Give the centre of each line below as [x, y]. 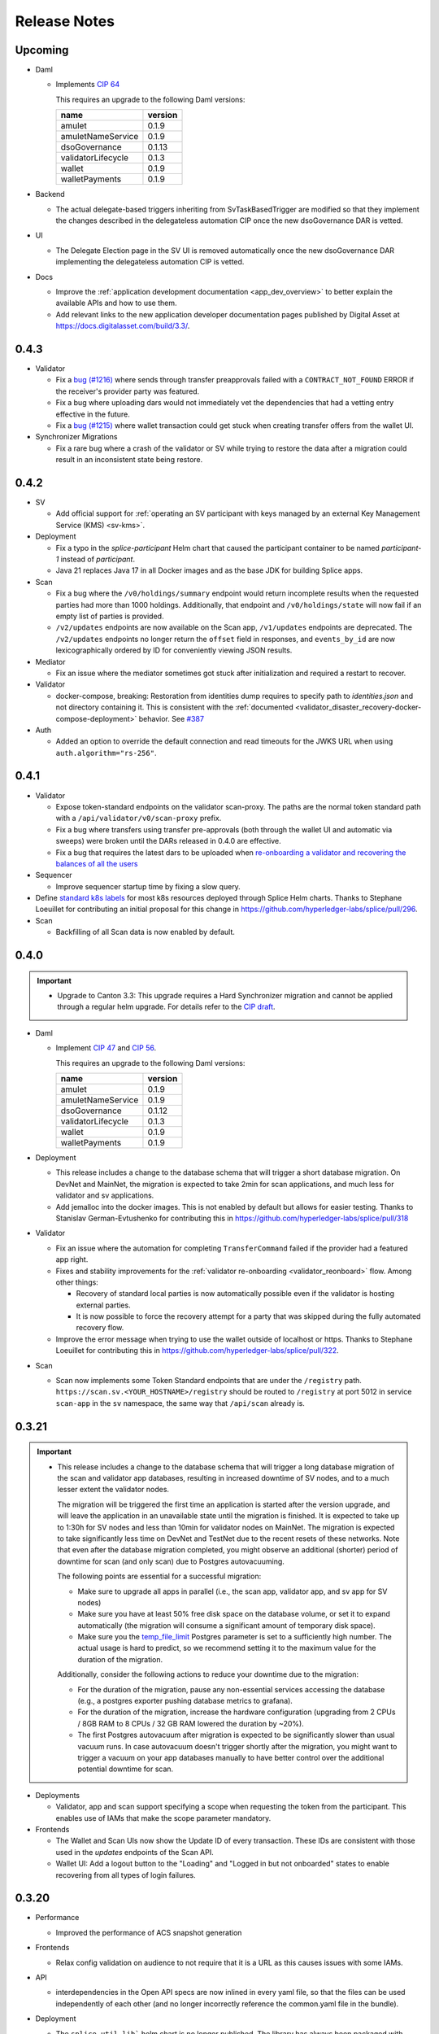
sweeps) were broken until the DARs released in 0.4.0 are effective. [169, 841]
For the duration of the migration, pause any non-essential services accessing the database [231, 1689]
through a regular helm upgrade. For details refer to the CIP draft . [166, 1007]
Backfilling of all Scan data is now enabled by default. [146, 932]
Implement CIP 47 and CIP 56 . [106, 1048]
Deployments [58, 1795]
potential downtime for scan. [126, 1769]
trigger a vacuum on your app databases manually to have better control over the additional [231, 1758]
